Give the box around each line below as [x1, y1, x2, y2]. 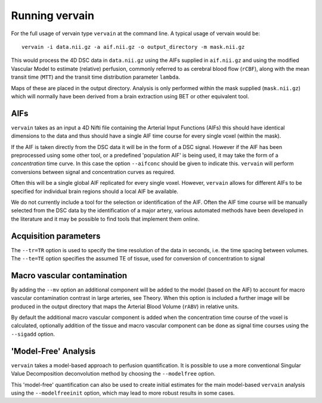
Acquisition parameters [11, 231, 101, 241]
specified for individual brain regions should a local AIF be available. [11, 188, 179, 195]
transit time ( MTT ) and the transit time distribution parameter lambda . [11, 73, 181, 80]
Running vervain [11, 9, 95, 22]
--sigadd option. [11, 330, 55, 337]
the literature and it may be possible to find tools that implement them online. [11, 215, 200, 222]
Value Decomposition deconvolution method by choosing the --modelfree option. [11, 370, 216, 377]
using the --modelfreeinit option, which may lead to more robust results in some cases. [11, 389, 235, 396]
